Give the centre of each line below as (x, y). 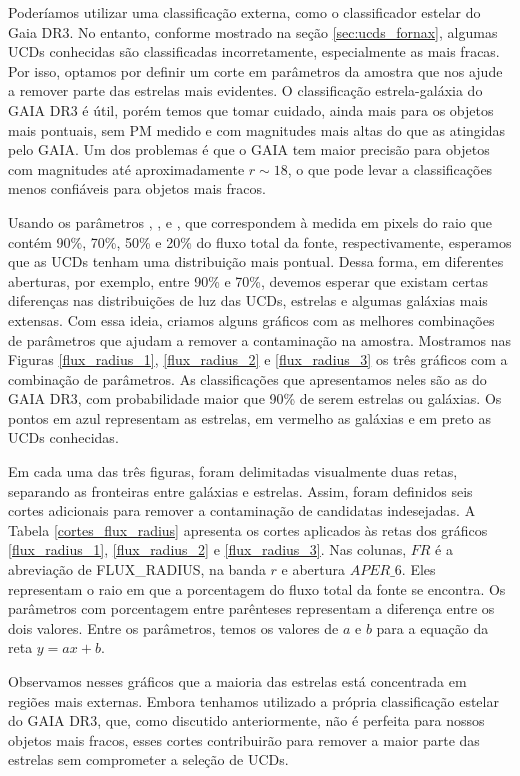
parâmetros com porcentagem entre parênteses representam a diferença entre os (251, 608)
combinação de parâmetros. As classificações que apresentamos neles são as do (247, 378)
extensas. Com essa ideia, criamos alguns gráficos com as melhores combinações (251, 319)
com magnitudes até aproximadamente (126, 168)
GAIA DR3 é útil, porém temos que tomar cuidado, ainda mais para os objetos (251, 109)
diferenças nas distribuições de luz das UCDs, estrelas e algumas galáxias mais (248, 300)
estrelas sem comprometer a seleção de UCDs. (148, 759)
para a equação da (432, 627)
